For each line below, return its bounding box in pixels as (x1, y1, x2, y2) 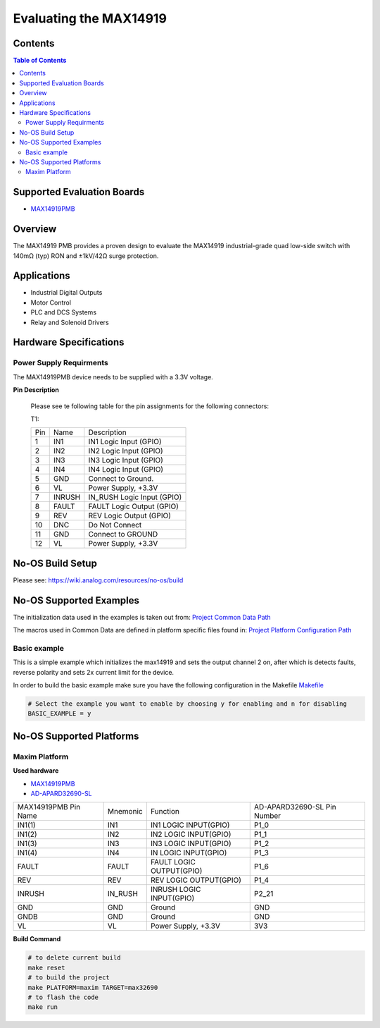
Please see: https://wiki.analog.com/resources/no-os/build (13, 575, 184, 585)
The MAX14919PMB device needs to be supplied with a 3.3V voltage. (13, 372, 214, 381)
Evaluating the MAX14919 (13, 11, 167, 26)
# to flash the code (27, 993, 99, 1001)
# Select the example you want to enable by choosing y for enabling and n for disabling (27, 700, 348, 708)
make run (27, 1003, 58, 1011)
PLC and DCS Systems (30, 308, 97, 317)
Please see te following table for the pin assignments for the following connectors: (30, 402, 270, 410)
